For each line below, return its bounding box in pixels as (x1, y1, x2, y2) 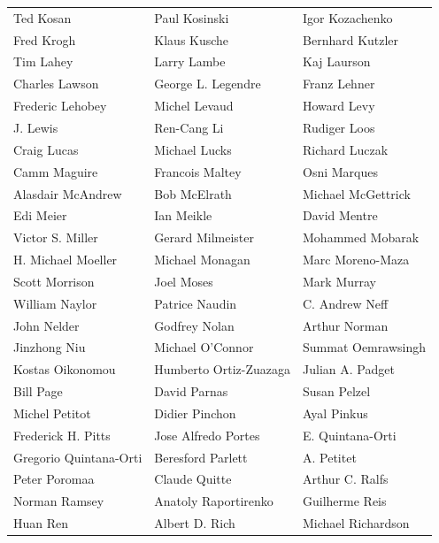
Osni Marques (303, 162, 378, 180)
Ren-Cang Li (154, 118, 224, 136)
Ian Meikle (154, 206, 212, 225)
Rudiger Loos (303, 118, 375, 136)
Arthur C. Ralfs (303, 470, 389, 488)
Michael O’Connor (154, 338, 254, 356)
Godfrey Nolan (154, 316, 235, 334)
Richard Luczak (303, 140, 389, 158)
